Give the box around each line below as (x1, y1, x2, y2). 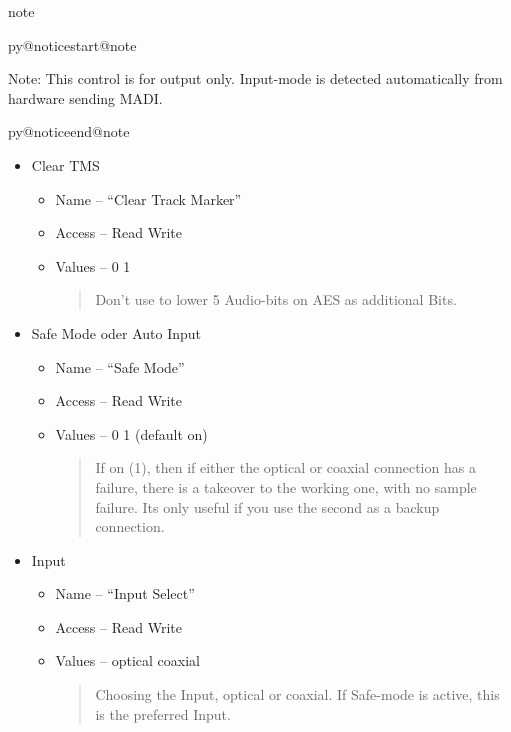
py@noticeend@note (8, 121, 130, 142)
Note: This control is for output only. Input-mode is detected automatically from (8, 68, 503, 89)
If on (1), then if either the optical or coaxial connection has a (95, 457, 476, 478)
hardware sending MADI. (8, 87, 163, 108)
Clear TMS (31, 154, 100, 175)
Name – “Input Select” (55, 583, 195, 604)
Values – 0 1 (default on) (55, 423, 208, 444)
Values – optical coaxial (55, 650, 200, 671)
